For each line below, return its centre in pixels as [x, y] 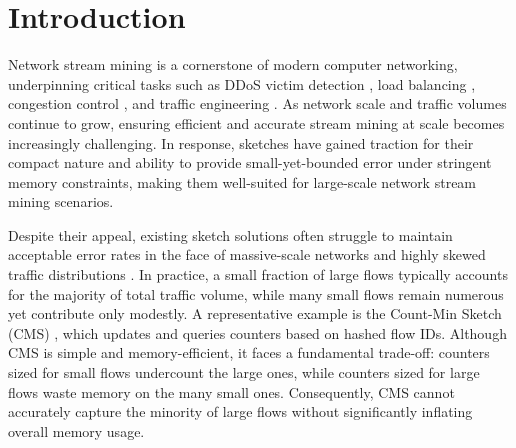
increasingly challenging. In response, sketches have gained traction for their [241, 142]
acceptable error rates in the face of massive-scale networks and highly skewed [247, 254]
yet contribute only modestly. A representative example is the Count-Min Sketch [255, 313]
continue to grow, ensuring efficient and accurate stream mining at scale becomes [256, 122]
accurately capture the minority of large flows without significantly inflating [240, 411]
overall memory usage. [76, 430]
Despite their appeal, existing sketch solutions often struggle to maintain [230, 234]
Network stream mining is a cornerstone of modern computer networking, [233, 64]
